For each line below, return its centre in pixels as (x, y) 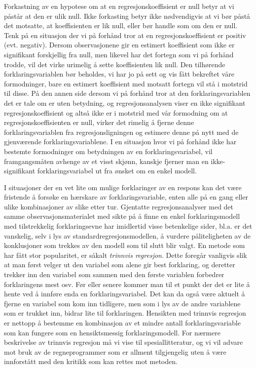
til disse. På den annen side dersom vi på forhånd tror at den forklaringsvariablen (127, 93)
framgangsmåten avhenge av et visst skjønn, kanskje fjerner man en (106, 161)
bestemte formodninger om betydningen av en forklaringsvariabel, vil (108, 151)
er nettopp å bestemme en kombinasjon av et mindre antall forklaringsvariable (122, 323)
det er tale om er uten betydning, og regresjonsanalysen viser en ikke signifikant (125, 102)
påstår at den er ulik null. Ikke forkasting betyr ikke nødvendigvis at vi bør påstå (127, 16)
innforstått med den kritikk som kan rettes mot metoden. (91, 361)
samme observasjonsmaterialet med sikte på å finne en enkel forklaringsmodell (122, 216)
